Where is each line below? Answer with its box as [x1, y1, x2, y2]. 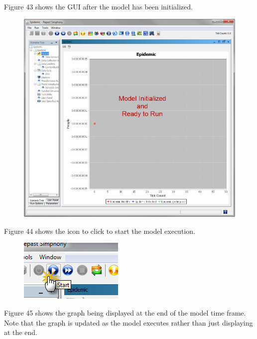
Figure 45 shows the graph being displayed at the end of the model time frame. [4, 307, 246, 318]
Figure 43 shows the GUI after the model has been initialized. [4, 1, 193, 11]
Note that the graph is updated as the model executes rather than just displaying [4, 317, 253, 328]
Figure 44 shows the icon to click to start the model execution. [4, 225, 195, 236]
